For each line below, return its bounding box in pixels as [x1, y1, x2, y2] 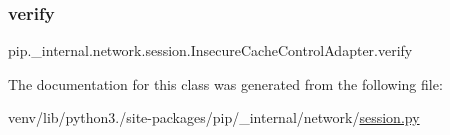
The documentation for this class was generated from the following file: [8, 73, 443, 94]
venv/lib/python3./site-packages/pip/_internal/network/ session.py [8, 107, 420, 128]
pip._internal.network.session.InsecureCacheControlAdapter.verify [8, 40, 413, 61]
